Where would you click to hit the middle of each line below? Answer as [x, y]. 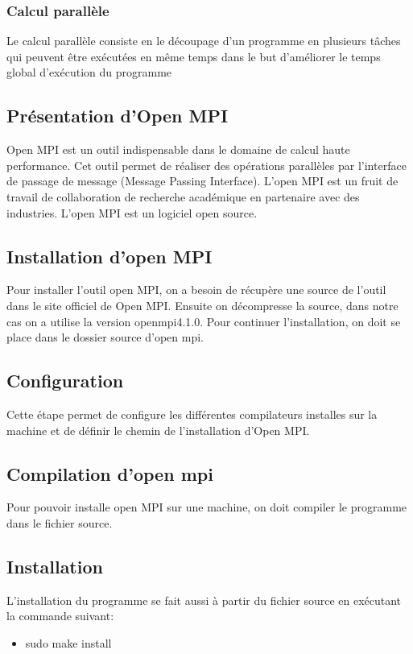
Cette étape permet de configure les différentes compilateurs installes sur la [192, 414]
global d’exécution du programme [89, 72]
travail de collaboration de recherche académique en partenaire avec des [183, 196]
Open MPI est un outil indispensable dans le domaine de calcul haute [178, 149]
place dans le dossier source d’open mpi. [105, 337]
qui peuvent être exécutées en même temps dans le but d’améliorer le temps [194, 56]
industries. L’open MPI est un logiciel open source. [132, 212]
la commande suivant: [60, 616]
